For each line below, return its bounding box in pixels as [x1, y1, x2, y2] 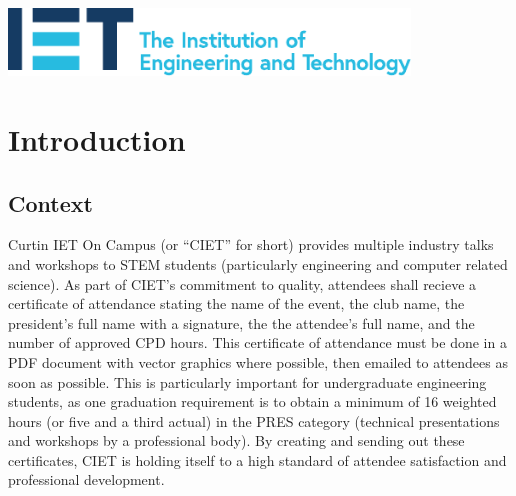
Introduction [8, 118, 186, 159]
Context [8, 187, 93, 218]
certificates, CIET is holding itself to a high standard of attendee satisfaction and [8, 449, 507, 470]
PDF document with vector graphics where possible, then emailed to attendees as [8, 351, 508, 372]
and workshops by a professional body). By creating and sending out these [8, 430, 465, 451]
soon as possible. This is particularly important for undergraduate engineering [8, 371, 487, 392]
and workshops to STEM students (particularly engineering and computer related [8, 253, 508, 274]
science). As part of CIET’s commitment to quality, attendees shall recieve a [8, 273, 477, 294]
